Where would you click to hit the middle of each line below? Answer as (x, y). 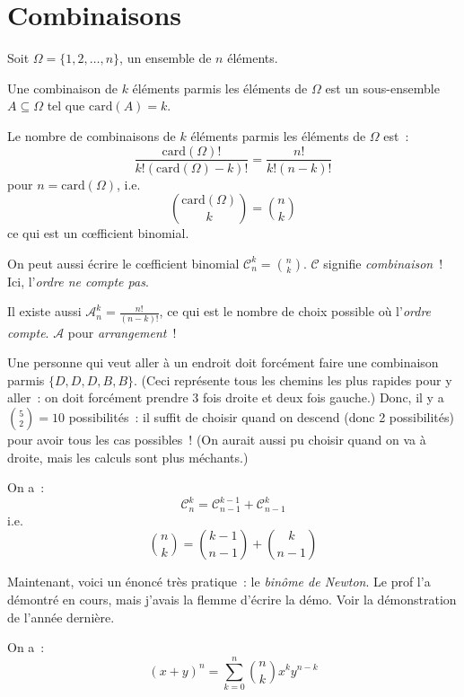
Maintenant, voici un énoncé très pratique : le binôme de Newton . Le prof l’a (219, 582)
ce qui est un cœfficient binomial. (98, 233)
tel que (66, 106)
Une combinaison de (62, 88)
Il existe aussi (44, 311)
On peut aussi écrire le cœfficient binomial (123, 263)
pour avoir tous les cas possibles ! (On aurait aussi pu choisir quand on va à (217, 440)
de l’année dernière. (61, 617)
